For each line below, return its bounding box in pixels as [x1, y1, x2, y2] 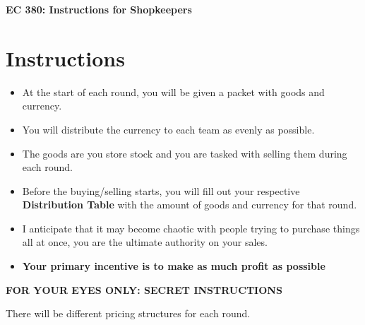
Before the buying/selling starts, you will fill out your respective [22, 183, 300, 198]
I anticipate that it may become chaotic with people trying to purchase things [22, 220, 360, 235]
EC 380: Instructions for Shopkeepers [6, 2, 192, 16]
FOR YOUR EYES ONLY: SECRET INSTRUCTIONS [6, 282, 282, 297]
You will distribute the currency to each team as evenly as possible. [22, 122, 315, 136]
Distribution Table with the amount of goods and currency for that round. [22, 197, 357, 212]
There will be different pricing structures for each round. [6, 306, 251, 321]
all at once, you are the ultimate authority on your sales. [22, 235, 268, 249]
